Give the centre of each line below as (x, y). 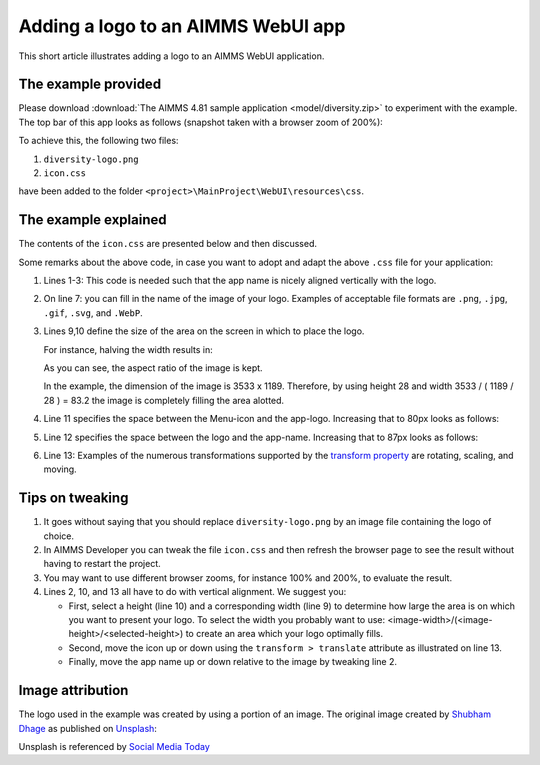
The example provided (90, 84)
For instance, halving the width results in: (128, 349)
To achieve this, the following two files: (98, 141)
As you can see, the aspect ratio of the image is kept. (153, 368)
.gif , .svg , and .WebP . (93, 312)
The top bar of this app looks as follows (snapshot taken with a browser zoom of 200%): (201, 122)
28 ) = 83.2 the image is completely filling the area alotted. (164, 400)
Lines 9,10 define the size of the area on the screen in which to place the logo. (204, 331)
